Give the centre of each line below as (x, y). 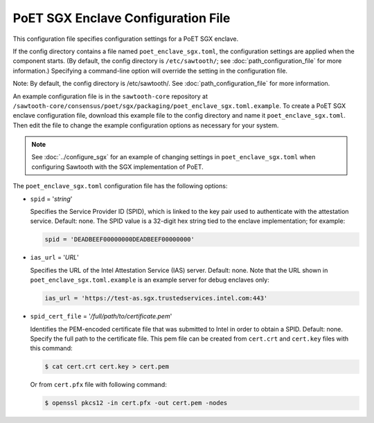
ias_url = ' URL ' (54, 258)
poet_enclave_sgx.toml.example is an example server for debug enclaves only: (150, 280)
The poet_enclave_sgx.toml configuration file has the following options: (120, 186)
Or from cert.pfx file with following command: (99, 385)
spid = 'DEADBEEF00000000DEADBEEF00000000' (120, 240)
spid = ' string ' (51, 199)
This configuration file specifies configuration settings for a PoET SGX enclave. (126, 39)
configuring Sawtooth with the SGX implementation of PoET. (117, 167)
